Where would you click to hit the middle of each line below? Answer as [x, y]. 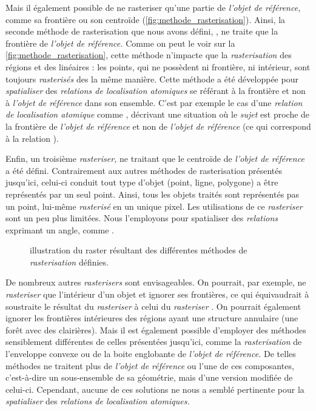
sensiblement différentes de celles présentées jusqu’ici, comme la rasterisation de [154, 342]
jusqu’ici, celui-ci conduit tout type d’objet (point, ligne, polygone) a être [142, 182]
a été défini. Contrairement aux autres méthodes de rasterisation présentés [144, 170]
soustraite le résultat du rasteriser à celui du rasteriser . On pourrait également [153, 306]
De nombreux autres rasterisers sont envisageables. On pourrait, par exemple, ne [156, 282]
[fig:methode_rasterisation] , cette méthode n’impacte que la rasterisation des [149, 55]
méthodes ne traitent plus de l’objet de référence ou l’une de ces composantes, [150, 365]
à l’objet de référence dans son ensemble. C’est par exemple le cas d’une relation [154, 102]
